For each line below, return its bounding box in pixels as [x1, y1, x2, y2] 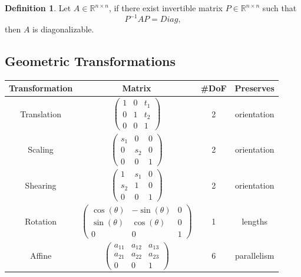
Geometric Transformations [5, 52, 176, 70]
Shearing [25, 179, 57, 191]
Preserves [234, 82, 274, 94]
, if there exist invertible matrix [108, 2, 223, 14]
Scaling [28, 143, 54, 156]
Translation [20, 107, 61, 120]
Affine [30, 249, 52, 262]
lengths [242, 215, 268, 227]
